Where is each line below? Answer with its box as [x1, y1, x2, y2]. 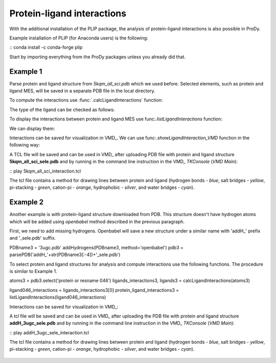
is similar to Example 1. [9, 268, 57, 274]
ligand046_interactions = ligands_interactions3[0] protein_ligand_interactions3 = [9, 287, 179, 293]
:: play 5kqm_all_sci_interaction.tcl [9, 168, 81, 174]
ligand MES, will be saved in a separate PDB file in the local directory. [9, 88, 155, 94]
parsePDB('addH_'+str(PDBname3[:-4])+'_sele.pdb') [9, 251, 121, 258]
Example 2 [9, 198, 43, 207]
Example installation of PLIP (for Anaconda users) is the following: [9, 35, 148, 41]
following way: [9, 142, 40, 148]
